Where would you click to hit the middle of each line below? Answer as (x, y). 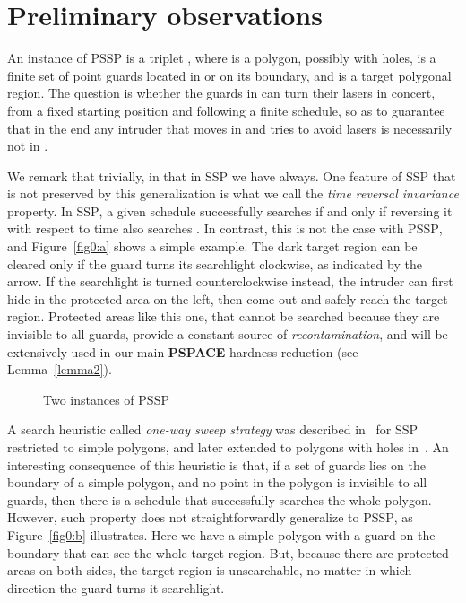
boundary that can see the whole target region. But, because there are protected (228, 552)
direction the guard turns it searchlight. (116, 587)
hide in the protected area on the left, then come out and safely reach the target (228, 298)
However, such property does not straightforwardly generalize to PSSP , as (210, 517)
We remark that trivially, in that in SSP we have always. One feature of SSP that (232, 175)
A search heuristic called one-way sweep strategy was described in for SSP (213, 429)
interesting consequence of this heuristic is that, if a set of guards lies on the (216, 464)
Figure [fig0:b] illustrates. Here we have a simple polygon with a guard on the (221, 534)
